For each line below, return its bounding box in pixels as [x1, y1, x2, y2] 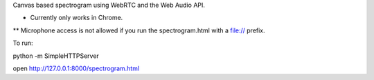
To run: [12, 39, 34, 48]
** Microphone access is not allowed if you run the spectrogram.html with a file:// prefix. [12, 26, 266, 34]
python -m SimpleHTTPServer [12, 52, 100, 60]
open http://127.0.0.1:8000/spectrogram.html [12, 64, 140, 72]
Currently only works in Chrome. [30, 14, 123, 22]
